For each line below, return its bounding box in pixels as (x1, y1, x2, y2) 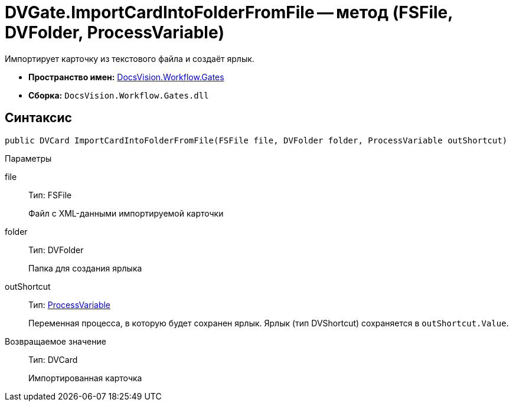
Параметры (5, 153, 52, 163)
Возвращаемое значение (5, 336, 106, 346)
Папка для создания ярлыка (28, 263, 142, 273)
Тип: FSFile (28, 189, 72, 200)
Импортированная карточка (28, 372, 142, 383)
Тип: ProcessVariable (28, 299, 111, 310)
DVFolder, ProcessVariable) (5, 22, 225, 42)
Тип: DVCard (28, 354, 78, 365)
